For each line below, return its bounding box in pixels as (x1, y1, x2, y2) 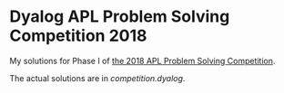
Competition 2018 (9, 25, 147, 46)
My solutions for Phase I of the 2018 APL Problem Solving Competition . (9, 55, 276, 66)
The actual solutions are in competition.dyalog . (9, 72, 186, 83)
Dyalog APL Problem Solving (9, 6, 230, 27)
